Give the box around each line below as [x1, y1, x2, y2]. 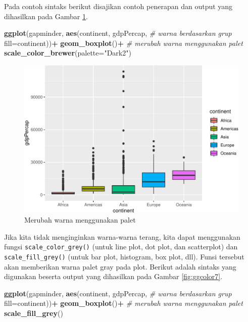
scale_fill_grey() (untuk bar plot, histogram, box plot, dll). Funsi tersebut [4, 251, 244, 261]
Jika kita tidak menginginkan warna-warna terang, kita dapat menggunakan [4, 231, 240, 242]
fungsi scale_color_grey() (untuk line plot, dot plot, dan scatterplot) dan [4, 241, 238, 252]
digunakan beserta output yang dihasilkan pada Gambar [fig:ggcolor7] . [4, 271, 223, 282]
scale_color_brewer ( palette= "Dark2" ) [4, 47, 131, 58]
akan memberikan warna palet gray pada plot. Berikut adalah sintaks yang [4, 261, 236, 272]
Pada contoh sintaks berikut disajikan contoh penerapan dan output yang [4, 1, 233, 11]
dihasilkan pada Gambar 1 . [4, 11, 88, 21]
